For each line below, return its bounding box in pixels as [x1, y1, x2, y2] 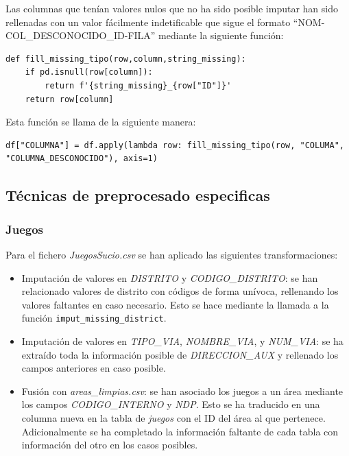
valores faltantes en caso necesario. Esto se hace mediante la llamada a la [21, 297, 329, 311]
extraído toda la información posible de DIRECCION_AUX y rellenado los [21, 347, 339, 361]
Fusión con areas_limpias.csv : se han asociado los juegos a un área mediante [21, 383, 344, 398]
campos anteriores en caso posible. [21, 361, 166, 375]
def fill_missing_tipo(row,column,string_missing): [5, 53, 246, 64]
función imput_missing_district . [21, 311, 167, 325]
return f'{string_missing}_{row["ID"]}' [45, 80, 232, 91]
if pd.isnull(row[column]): [25, 67, 153, 77]
